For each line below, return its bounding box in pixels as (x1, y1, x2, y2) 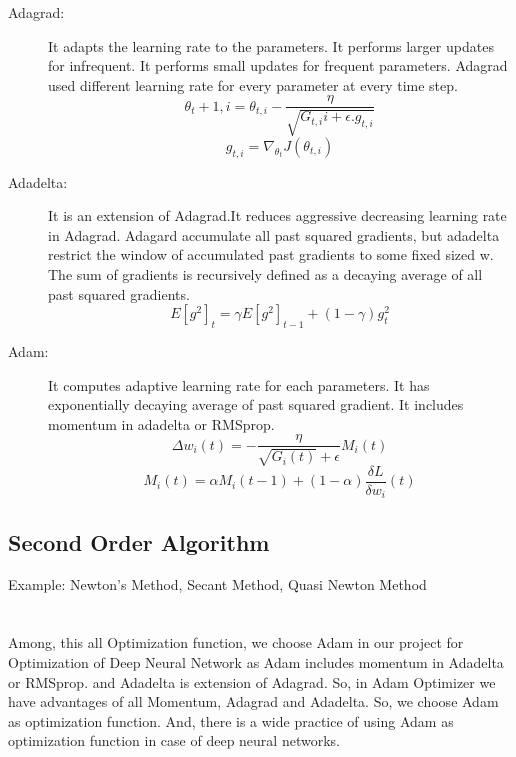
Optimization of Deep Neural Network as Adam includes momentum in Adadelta (8, 651, 504, 672)
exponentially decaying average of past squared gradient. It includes (48, 394, 464, 415)
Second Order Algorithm (8, 526, 270, 557)
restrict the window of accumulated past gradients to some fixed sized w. (48, 244, 494, 265)
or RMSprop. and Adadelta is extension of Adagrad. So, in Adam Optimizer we (8, 671, 496, 692)
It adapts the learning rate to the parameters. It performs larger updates (48, 35, 494, 56)
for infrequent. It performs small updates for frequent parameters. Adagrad (48, 55, 508, 76)
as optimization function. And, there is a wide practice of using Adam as (8, 710, 454, 731)
